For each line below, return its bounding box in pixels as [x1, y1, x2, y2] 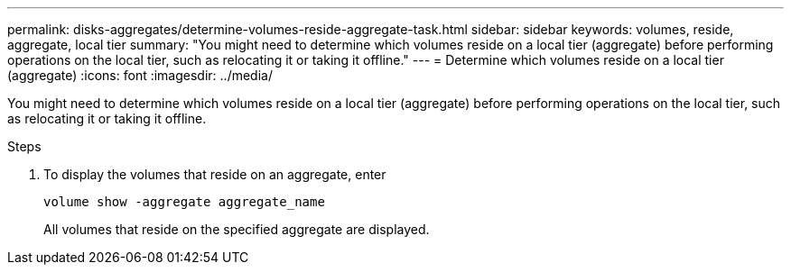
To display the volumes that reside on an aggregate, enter [43, 167, 386, 182]
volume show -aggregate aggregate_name [43, 195, 325, 209]
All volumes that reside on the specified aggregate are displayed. [43, 222, 430, 237]
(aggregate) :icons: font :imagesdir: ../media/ [7, 68, 273, 83]
